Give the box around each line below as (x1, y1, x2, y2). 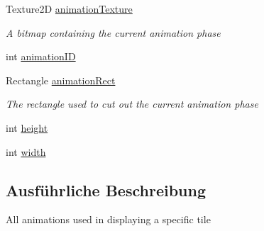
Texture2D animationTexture (6, 1, 133, 16)
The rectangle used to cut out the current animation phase (6, 96, 258, 111)
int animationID (6, 49, 76, 64)
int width (6, 144, 46, 159)
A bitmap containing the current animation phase (6, 25, 221, 40)
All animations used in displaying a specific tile (6, 212, 211, 227)
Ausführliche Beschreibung (6, 179, 206, 201)
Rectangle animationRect (6, 72, 116, 87)
